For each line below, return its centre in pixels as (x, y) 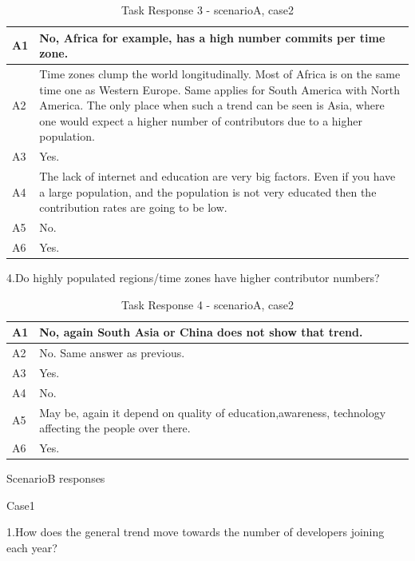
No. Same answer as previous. (112, 353)
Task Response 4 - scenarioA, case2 (207, 304)
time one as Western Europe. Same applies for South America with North (219, 89)
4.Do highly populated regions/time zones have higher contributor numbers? (193, 278)
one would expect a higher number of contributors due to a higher (201, 120)
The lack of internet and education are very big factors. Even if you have (217, 176)
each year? (32, 547)
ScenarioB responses (56, 478)
